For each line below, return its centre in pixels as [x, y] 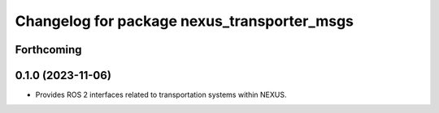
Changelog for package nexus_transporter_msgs [184, 21]
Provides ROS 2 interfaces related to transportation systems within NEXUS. [161, 95]
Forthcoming [48, 50]
